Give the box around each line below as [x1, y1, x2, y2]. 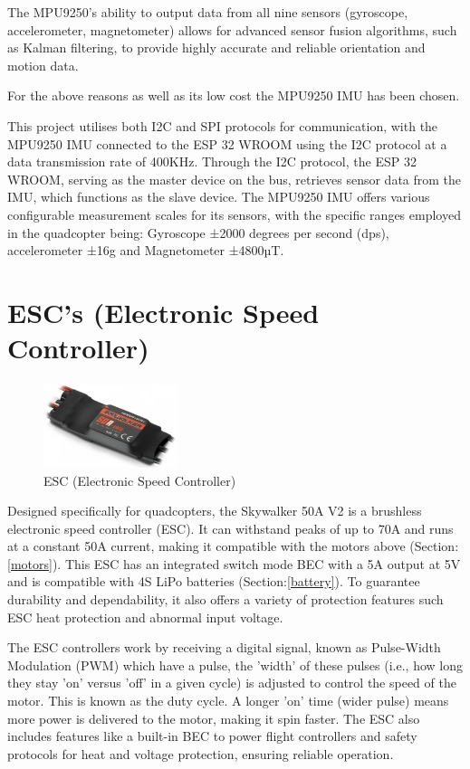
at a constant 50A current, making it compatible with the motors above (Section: [7, 536, 459, 555]
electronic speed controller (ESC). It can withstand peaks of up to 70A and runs [7, 518, 454, 537]
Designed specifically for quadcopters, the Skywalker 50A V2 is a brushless [7, 501, 422, 520]
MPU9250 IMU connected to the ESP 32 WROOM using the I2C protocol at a [7, 134, 447, 153]
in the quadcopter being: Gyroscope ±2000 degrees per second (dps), [7, 223, 389, 242]
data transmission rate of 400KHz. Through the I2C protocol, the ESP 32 [7, 152, 417, 171]
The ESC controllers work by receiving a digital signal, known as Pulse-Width [7, 638, 441, 657]
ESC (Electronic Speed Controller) [43, 470, 236, 489]
